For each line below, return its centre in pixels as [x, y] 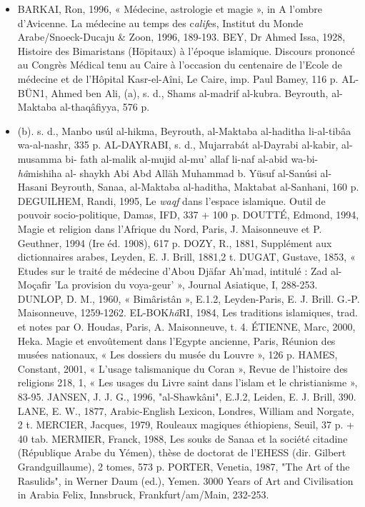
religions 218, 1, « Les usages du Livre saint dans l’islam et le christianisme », [187, 382]
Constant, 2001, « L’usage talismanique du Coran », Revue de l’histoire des [182, 368]
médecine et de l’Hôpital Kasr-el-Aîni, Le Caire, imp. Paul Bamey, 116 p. [178, 78]
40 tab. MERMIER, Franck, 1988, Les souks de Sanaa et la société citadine [182, 438]
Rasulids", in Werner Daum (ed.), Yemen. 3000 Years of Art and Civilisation [185, 480]
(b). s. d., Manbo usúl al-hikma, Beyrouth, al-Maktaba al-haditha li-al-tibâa [184, 130]
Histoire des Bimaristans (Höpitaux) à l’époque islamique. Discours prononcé [186, 50]
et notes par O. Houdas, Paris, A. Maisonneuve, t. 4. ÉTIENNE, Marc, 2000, [186, 327]
